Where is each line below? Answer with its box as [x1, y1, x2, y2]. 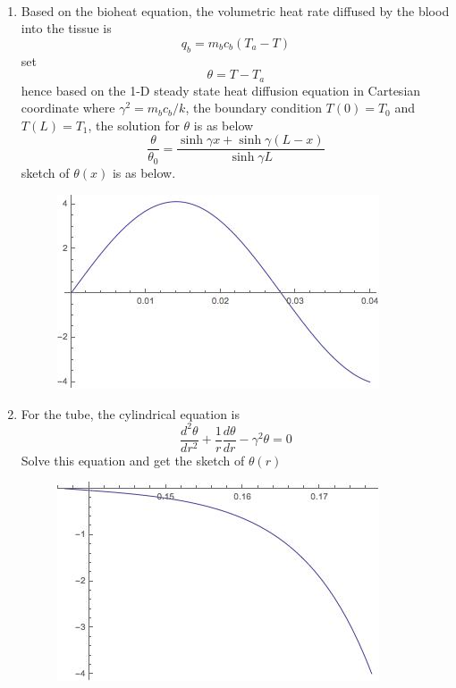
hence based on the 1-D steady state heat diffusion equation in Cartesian [21, 80, 421, 99]
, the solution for [88, 115, 180, 134]
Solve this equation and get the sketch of [21, 450, 245, 469]
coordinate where [21, 98, 115, 117]
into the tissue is [21, 19, 112, 38]
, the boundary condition [185, 98, 322, 117]
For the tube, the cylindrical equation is [21, 404, 241, 423]
